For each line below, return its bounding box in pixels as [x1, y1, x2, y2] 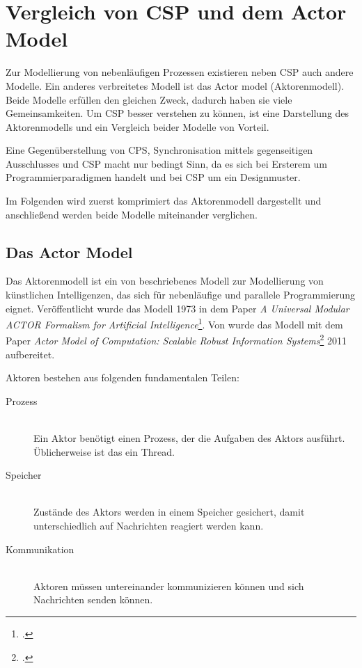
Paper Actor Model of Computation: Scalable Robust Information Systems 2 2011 [6, 331, 347, 348]
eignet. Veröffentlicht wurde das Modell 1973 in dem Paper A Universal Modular [6, 301, 349, 315]
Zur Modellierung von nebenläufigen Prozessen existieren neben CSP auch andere [6, 65, 354, 79]
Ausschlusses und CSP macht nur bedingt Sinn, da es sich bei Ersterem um [6, 156, 327, 170]
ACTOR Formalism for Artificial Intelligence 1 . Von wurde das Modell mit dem [6, 315, 343, 331]
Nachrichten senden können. [33, 592, 153, 607]
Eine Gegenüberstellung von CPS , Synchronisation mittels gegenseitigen [6, 143, 313, 157]
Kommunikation [6, 541, 74, 556]
